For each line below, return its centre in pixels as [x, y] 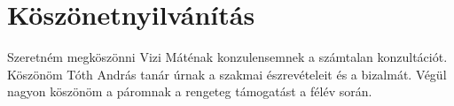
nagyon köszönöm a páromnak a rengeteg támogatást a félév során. [190, 91]
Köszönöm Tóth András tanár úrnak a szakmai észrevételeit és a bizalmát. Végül [227, 74]
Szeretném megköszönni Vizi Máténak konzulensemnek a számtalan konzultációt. [227, 57]
